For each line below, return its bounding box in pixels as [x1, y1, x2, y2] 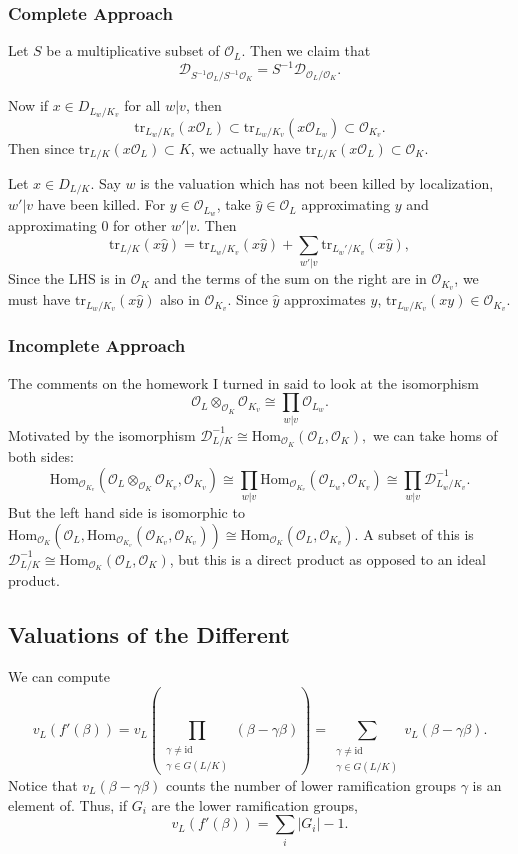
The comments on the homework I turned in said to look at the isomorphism [8, 372, 479, 393]
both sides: [8, 446, 74, 467]
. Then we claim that [241, 40, 371, 61]
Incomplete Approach [8, 333, 186, 358]
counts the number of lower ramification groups [165, 775, 456, 796]
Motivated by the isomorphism [8, 424, 196, 445]
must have [8, 289, 71, 310]
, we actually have [190, 137, 301, 158]
